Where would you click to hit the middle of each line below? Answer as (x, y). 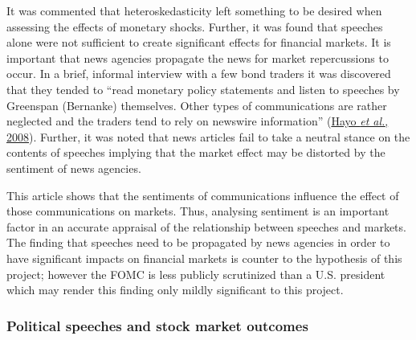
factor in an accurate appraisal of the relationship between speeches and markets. (206, 226)
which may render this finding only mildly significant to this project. (175, 290)
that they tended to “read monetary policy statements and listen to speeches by (203, 89)
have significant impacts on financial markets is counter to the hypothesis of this (204, 258)
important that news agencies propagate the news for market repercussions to (198, 57)
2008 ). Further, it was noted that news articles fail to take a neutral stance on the (208, 136)
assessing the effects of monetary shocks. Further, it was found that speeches (195, 26)
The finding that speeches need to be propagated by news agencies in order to (198, 242)
